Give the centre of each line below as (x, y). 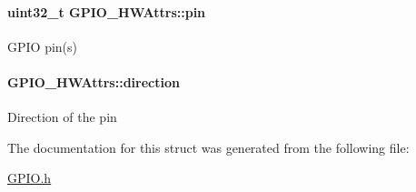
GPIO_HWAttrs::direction (94, 81)
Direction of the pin (62, 117)
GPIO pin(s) (42, 46)
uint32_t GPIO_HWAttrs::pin (107, 11)
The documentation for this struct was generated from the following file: (208, 147)
